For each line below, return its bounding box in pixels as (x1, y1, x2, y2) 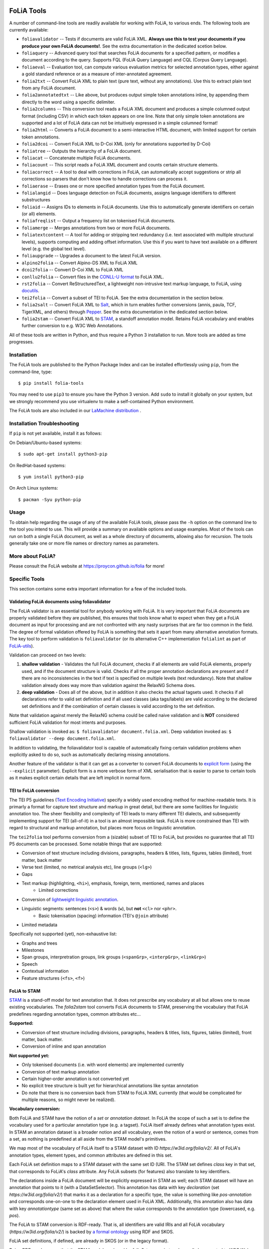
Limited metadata (21, 922, 57, 928)
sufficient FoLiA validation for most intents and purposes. (9, 719, 127, 725)
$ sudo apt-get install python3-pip (18, 451, 108, 457)
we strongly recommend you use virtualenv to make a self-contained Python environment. (9, 398, 194, 404)
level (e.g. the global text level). (21, 246, 86, 252)
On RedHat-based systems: (9, 462, 66, 468)
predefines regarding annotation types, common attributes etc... (9, 1011, 141, 1017)
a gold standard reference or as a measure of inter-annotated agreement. (21, 71, 172, 77)
